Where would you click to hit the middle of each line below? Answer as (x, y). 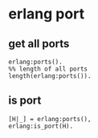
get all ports (39, 44)
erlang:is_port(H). (41, 126)
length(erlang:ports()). (50, 76)
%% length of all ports (48, 69)
